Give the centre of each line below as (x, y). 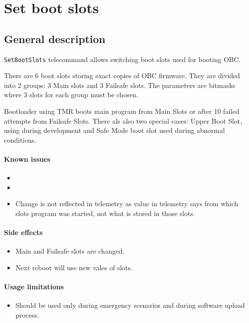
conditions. (20, 140)
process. (27, 314)
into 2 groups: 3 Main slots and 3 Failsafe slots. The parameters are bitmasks (120, 85)
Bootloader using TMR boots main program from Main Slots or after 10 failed (122, 111)
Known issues (27, 159)
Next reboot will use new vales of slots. (74, 267)
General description (55, 38)
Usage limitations (34, 287)
